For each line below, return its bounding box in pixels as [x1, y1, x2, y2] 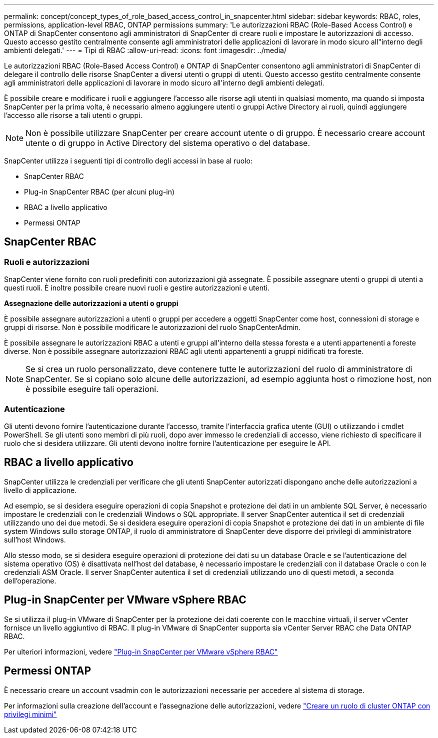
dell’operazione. [4, 576, 56, 585]
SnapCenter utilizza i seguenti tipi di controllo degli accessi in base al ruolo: [4, 156, 252, 165]
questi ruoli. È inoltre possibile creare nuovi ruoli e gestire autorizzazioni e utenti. [4, 283, 270, 292]
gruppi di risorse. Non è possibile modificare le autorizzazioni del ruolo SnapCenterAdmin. [4, 323, 301, 332]
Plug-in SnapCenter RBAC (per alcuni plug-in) [24, 187, 175, 196]
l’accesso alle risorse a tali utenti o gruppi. [4, 111, 142, 119]
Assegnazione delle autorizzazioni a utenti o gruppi [4, 299, 178, 308]
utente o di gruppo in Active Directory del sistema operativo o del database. [25, 138, 310, 148]
